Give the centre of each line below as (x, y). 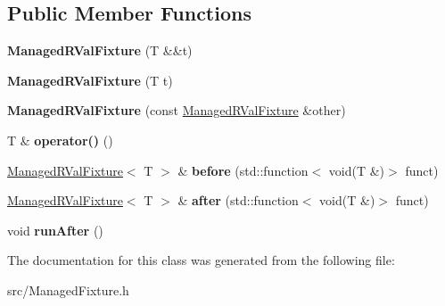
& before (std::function (243, 170)
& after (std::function (238, 200)
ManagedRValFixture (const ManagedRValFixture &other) (177, 110)
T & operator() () (60, 140)
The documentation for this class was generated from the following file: (201, 260)
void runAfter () (55, 230)
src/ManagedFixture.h (68, 289)
